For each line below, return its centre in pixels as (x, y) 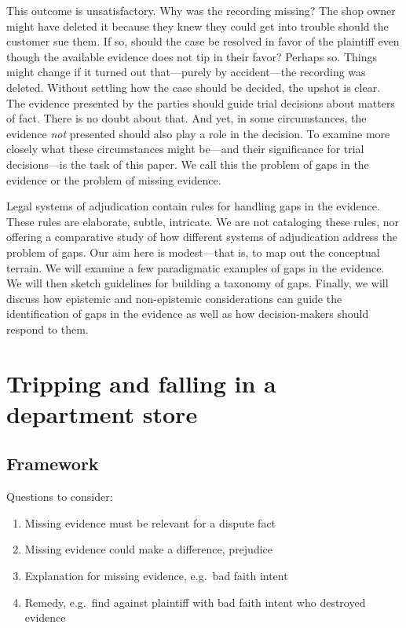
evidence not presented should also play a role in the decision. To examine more (198, 133)
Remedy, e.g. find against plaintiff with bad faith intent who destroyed (195, 602)
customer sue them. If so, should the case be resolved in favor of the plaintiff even (203, 41)
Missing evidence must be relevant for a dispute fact (150, 522)
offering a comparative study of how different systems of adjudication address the (202, 237)
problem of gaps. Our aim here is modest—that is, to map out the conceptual (193, 252)
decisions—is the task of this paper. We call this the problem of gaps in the (188, 164)
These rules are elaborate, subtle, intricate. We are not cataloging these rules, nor (203, 221)
